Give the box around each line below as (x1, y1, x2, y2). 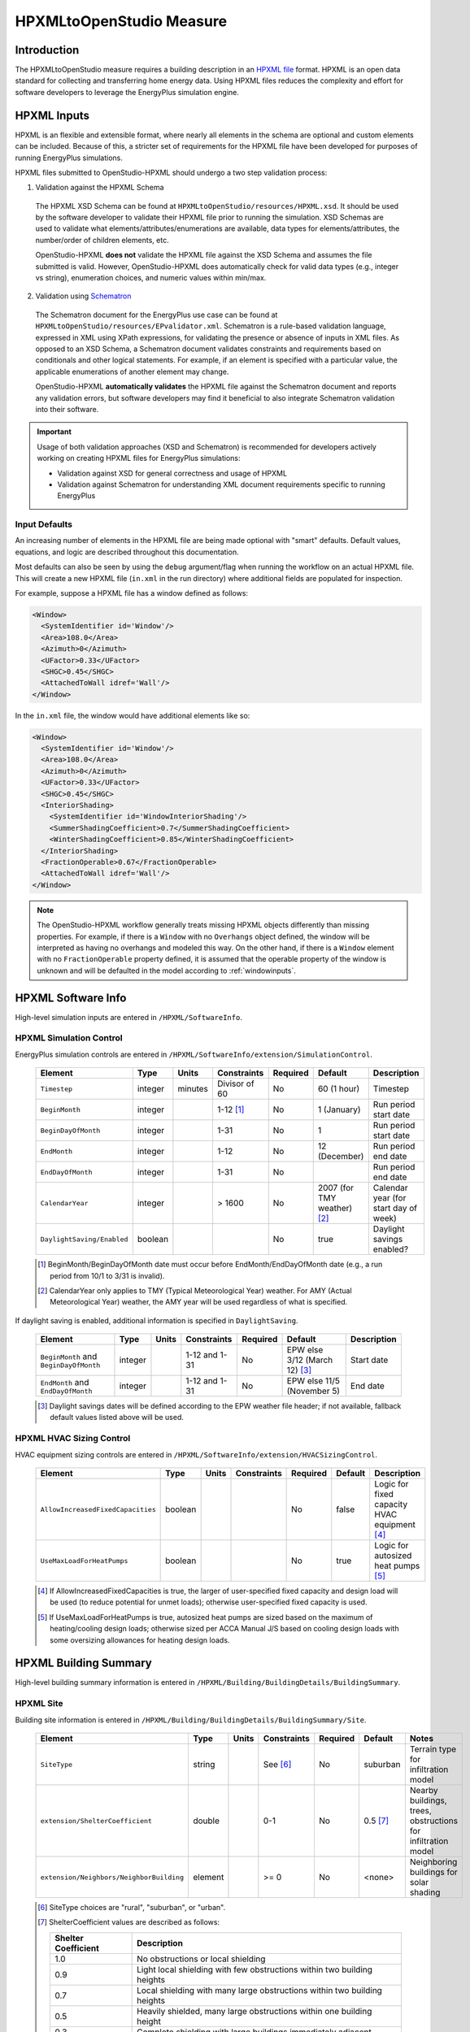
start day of (372, 1203, 418, 1214)
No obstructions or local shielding (137, 1953, 266, 1965)
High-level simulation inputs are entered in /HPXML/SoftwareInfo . (15, 1012, 243, 1022)
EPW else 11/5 (286, 1375, 341, 1387)
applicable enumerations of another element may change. (35, 367, 229, 376)
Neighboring (409, 1856, 458, 1868)
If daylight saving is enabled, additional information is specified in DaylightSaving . (15, 1315, 298, 1325)
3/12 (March (286, 1354, 333, 1366)
